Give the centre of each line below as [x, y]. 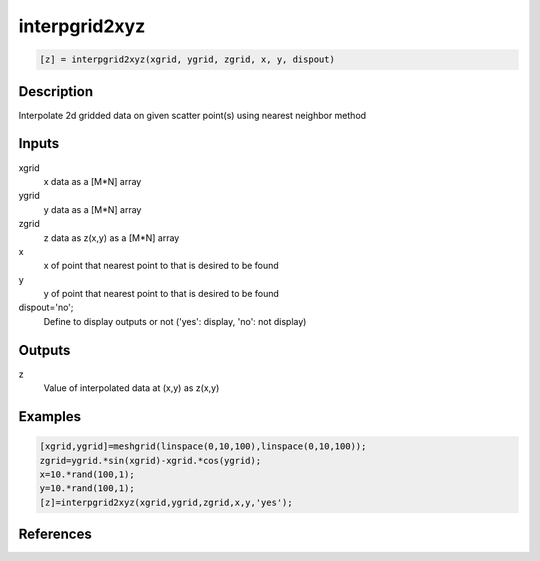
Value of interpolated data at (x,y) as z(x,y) [131, 388]
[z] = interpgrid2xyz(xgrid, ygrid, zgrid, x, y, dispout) [187, 59]
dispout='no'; [46, 307]
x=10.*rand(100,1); [87, 474]
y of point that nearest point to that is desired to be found [161, 294]
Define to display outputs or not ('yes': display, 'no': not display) [175, 321]
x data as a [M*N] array [92, 181]
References [55, 534]
